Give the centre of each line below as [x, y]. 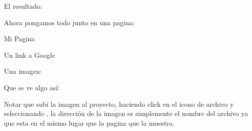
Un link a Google [30, 55]
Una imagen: [23, 71]
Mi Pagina [20, 39]
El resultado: [23, 6]
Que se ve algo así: [32, 87]
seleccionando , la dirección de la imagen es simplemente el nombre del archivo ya [126, 113]
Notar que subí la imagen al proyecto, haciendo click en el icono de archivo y [119, 104]
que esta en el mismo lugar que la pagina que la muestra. [89, 123]
